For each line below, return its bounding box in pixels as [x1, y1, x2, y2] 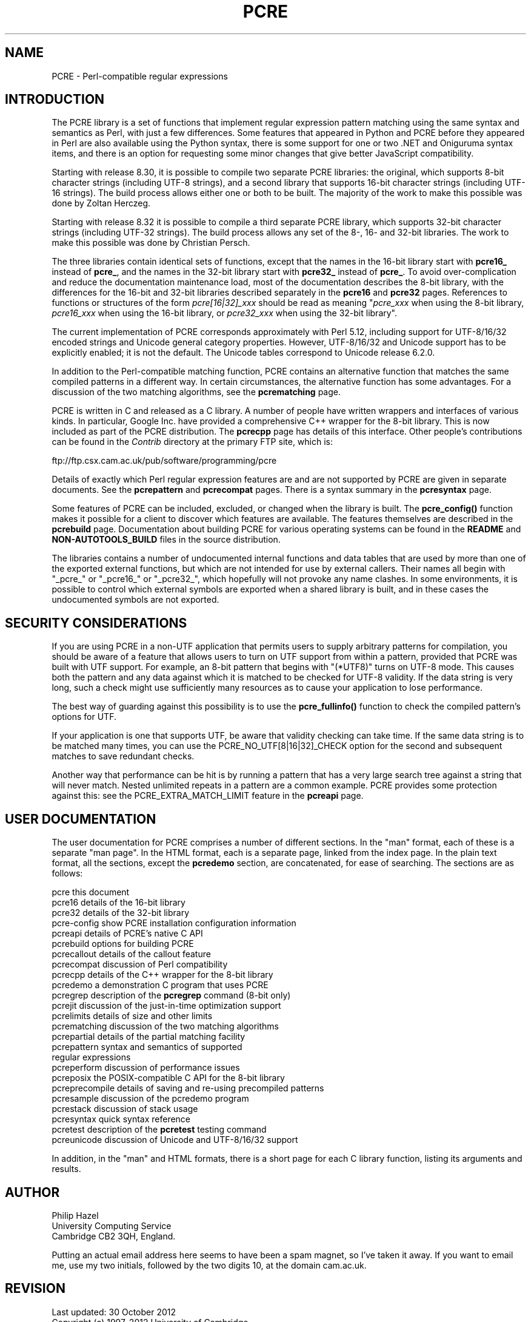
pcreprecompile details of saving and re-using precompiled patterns [52, 1083, 324, 1094]
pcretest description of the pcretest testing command [52, 1124, 267, 1135]
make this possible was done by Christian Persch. [52, 237, 250, 248]
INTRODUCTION [5, 92, 105, 107]
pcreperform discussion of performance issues [52, 1062, 240, 1073]
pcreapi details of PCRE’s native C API [52, 928, 203, 939]
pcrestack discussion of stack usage [52, 1103, 198, 1114]
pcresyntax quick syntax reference [52, 1114, 191, 1125]
